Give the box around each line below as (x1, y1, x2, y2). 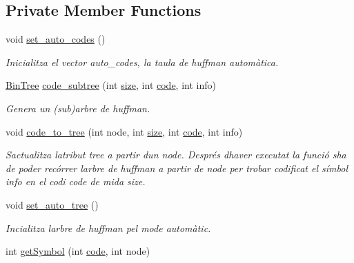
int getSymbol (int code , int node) (6, 244, 150, 258)
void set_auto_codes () (6, 32, 106, 46)
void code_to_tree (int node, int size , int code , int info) (6, 124, 243, 138)
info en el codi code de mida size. (6, 174, 146, 189)
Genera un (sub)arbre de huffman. (6, 101, 150, 115)
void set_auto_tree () (6, 197, 99, 211)
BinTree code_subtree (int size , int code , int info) (6, 78, 216, 92)
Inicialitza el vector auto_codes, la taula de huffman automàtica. (6, 54, 279, 69)
